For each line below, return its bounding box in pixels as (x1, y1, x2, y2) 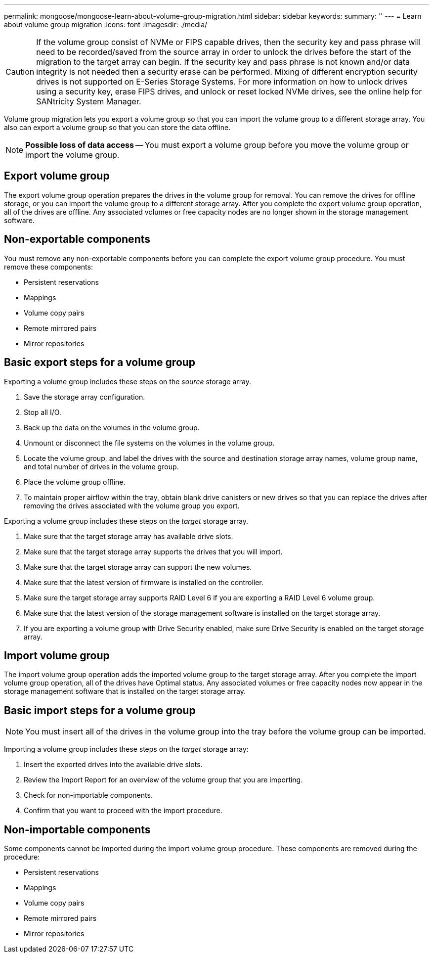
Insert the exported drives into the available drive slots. (24, 760, 203, 769)
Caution (5, 67, 35, 77)
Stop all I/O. (24, 408, 61, 416)
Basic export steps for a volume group (4, 356, 196, 369)
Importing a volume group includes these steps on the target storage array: (4, 745, 249, 754)
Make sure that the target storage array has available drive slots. (24, 532, 233, 541)
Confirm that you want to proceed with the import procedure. (24, 806, 222, 815)
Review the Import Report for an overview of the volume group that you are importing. (24, 775, 303, 784)
